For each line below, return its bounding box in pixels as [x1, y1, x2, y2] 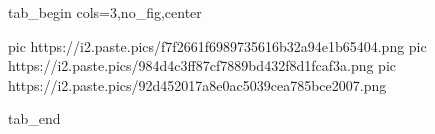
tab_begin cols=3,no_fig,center [8, 2, 202, 22]
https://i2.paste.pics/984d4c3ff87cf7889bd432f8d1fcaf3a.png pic [8, 55, 397, 76]
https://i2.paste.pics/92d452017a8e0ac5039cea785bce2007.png [8, 74, 387, 95]
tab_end [8, 108, 61, 129]
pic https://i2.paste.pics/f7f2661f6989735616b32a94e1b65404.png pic [8, 35, 427, 56]
